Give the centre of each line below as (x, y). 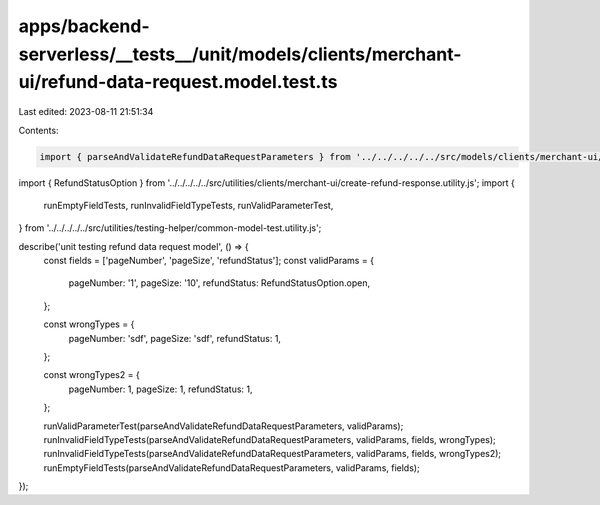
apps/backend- (84, 26)
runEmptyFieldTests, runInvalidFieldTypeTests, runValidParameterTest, (188, 205)
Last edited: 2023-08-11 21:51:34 (86, 112)
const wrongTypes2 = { (91, 375)
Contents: (38, 130)
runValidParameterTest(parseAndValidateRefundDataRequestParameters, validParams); (223, 426)
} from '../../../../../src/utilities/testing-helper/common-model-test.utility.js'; (170, 228)
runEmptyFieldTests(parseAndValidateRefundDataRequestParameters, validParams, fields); (231, 467)
